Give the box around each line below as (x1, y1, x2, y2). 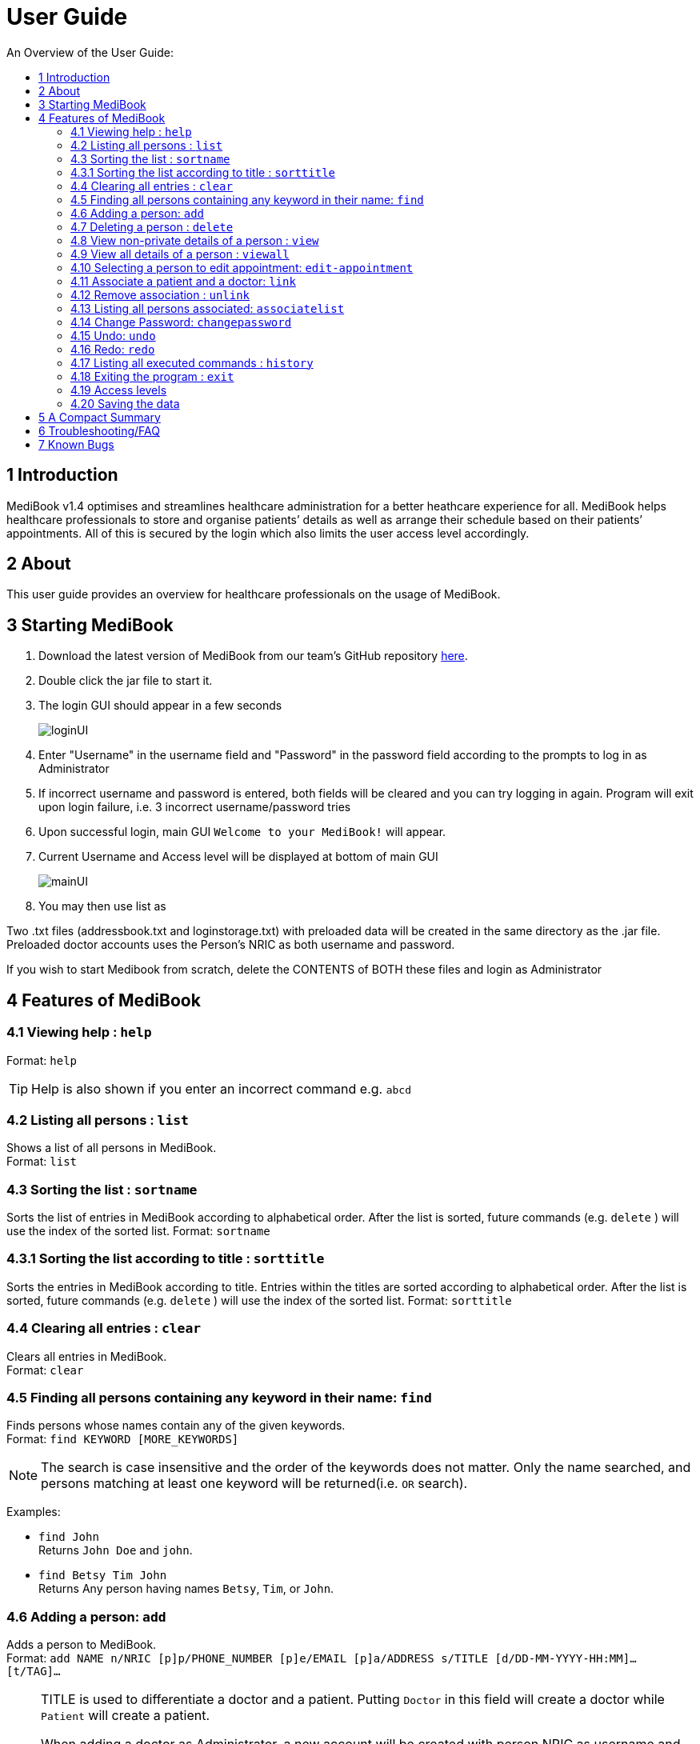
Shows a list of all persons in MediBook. (6, 1141, 217, 1155)
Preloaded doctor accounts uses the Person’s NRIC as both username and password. (6, 938, 455, 952)
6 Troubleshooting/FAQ (38, 423, 160, 438)
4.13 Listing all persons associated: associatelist (70, 301, 345, 315)
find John (38, 1530, 99, 1544)
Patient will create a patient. (41, 1707, 210, 1723)
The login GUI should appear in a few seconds (38, 698, 282, 713)
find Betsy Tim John (38, 1569, 167, 1582)
